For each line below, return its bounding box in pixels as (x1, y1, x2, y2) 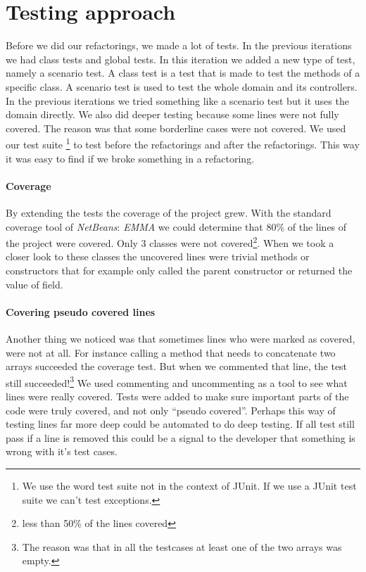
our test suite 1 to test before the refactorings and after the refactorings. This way (6, 135, 360, 151)
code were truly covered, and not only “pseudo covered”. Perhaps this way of (6, 402, 336, 417)
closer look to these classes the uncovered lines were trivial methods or (6, 249, 310, 264)
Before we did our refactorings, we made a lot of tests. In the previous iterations (6, 38, 352, 53)
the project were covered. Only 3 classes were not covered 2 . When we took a (6, 234, 334, 250)
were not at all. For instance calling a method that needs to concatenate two (6, 345, 336, 360)
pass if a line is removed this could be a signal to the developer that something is (6, 430, 355, 445)
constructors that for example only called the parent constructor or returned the (6, 262, 353, 277)
